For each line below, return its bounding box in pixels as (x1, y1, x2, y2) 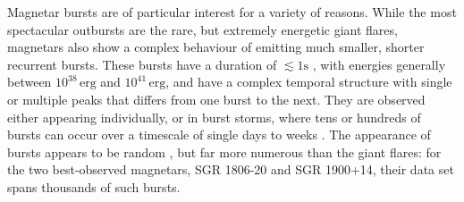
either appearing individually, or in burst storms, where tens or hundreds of (7, 107, 421, 126)
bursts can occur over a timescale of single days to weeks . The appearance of (7, 125, 431, 144)
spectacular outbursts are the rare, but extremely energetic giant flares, (7, 20, 398, 38)
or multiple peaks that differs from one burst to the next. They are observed (7, 89, 426, 108)
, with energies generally (312, 55, 446, 73)
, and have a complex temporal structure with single (165, 72, 452, 91)
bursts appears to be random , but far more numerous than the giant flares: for (7, 142, 442, 161)
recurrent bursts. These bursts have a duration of (7, 55, 277, 73)
